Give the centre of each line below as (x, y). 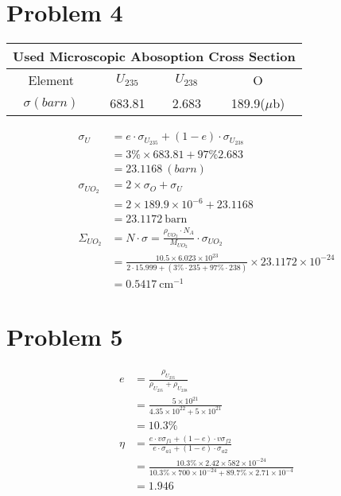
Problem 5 (65, 337)
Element (51, 80)
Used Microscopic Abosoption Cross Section (154, 56)
